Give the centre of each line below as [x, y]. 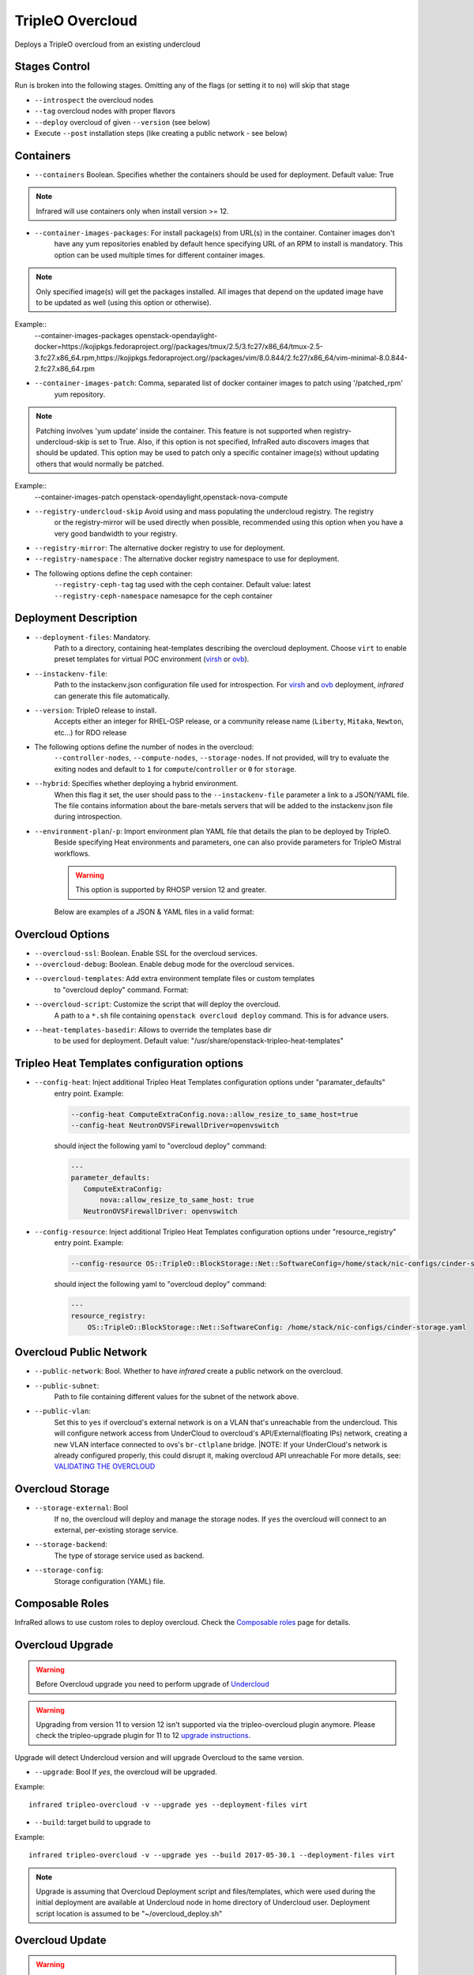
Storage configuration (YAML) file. [110, 1581]
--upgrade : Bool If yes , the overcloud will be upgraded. [126, 1772]
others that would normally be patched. [100, 464]
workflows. [72, 853]
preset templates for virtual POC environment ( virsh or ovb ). [152, 659]
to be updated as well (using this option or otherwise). [124, 303]
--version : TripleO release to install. [96, 710]
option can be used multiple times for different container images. [160, 255]
